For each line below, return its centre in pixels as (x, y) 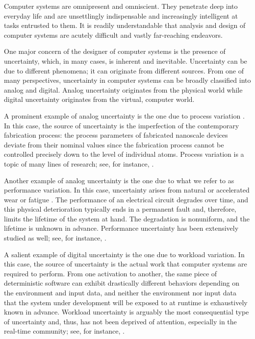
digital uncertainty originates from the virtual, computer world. (99, 99)
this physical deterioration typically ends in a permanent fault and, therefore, (120, 209)
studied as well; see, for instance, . (55, 238)
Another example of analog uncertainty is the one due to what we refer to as (119, 180)
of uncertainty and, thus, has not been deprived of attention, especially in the (120, 321)
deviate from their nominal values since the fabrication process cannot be (114, 144)
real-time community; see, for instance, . (64, 331)
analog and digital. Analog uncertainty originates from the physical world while (123, 89)
